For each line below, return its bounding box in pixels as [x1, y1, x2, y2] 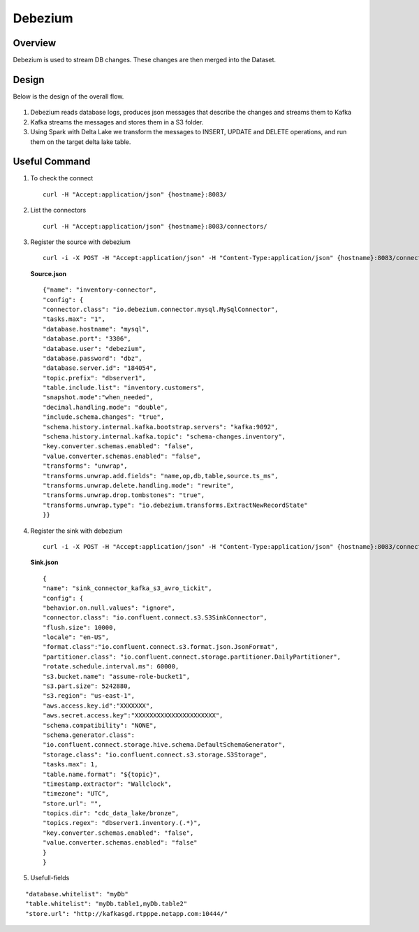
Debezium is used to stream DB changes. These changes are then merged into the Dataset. [13, 56, 276, 64]
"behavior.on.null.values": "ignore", [43, 603, 176, 612]
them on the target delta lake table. [30, 137, 131, 146]
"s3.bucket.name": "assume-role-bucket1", [43, 672, 191, 680]
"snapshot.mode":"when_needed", [43, 394, 154, 401]
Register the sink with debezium [30, 526, 123, 535]
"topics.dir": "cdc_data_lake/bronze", [43, 810, 179, 817]
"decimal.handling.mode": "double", [43, 403, 168, 411]
